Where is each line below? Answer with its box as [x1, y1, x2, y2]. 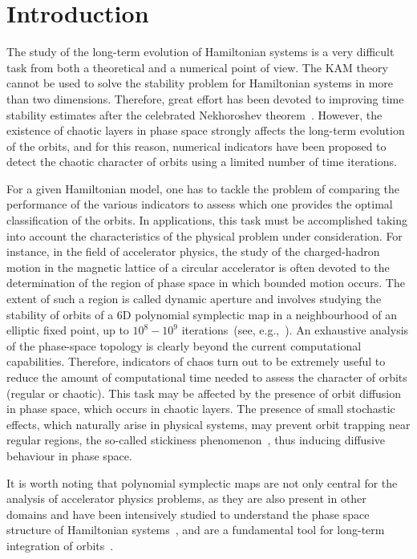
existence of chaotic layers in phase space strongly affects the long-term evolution [6, 122, 405, 139]
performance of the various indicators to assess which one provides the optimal [6, 196, 393, 213]
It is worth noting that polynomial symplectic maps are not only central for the [6, 474, 398, 491]
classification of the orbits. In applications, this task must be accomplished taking [6, 212, 407, 229]
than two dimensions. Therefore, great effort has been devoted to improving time [6, 90, 404, 107]
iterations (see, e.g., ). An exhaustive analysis [181, 322, 409, 338]
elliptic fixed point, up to [6, 322, 129, 338]
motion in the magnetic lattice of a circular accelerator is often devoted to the [6, 258, 390, 275]
